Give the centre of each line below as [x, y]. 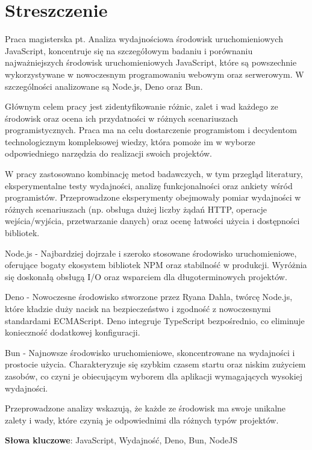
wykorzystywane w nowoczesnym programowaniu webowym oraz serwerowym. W [154, 74]
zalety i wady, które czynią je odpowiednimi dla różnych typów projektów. [142, 420]
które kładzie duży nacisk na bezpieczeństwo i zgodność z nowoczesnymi [138, 308]
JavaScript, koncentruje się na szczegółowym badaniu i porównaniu [129, 50]
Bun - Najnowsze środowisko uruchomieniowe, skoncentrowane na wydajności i [150, 352]
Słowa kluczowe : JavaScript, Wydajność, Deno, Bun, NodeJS [121, 440]
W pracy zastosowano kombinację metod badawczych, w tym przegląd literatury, [154, 174]
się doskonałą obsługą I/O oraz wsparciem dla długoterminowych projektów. [146, 276]
